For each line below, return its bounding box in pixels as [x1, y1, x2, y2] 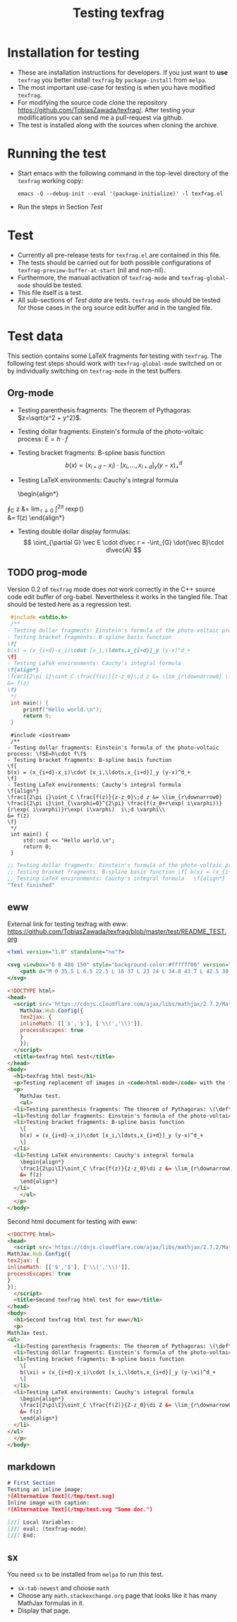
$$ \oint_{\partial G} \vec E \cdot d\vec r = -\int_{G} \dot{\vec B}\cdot [23, 538, 224, 547]
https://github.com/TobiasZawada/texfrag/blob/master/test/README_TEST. [7, 927, 227, 936]
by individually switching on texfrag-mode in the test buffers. [7, 366, 183, 375]
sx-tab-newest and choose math [17, 1584, 109, 1592]
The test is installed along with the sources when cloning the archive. [17, 120, 219, 129]
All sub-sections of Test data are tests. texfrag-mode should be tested [17, 296, 221, 304]
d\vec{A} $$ [105, 546, 142, 555]
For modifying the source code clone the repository [17, 98, 168, 107]
